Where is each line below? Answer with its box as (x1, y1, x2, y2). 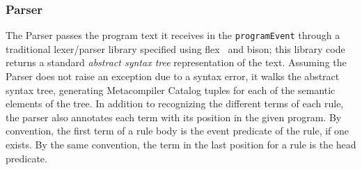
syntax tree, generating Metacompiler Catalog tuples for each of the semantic (6, 82, 336, 97)
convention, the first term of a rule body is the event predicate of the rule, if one (6, 123, 349, 138)
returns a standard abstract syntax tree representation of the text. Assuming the (6, 55, 347, 70)
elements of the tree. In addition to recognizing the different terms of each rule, (6, 96, 344, 111)
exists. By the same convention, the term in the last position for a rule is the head (6, 137, 356, 152)
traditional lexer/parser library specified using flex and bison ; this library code (6, 41, 345, 56)
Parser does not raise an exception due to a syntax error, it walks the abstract (6, 69, 340, 84)
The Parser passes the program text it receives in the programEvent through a (6, 28, 340, 42)
